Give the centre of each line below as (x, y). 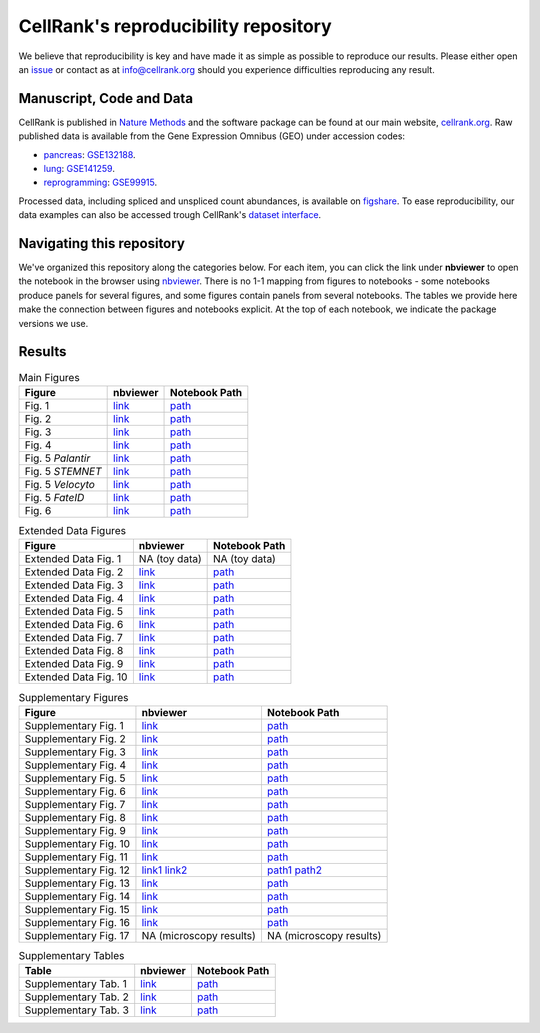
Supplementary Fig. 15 (77, 909)
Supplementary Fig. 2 (75, 738)
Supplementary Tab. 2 (76, 997)
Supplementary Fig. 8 (75, 817)
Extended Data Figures (72, 531)
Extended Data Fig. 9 (74, 664)
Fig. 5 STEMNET (63, 471)
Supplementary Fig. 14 (77, 896)
